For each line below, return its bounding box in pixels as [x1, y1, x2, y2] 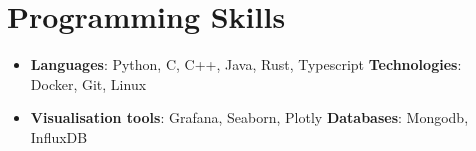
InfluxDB [30, 126, 88, 147]
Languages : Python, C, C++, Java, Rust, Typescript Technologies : [30, 54, 462, 75]
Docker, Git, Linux [30, 73, 147, 94]
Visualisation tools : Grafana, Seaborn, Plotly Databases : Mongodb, [30, 107, 469, 128]
